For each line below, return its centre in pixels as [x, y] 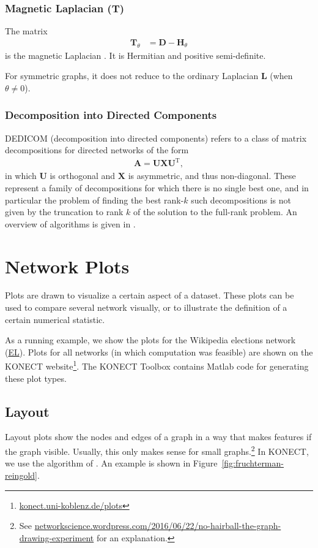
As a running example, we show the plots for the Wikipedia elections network [150, 340]
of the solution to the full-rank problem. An [215, 212]
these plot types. [36, 378]
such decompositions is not [241, 200]
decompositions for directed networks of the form [97, 150]
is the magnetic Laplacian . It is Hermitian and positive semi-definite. [135, 55]
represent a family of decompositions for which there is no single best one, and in [157, 187]
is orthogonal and [83, 176]
